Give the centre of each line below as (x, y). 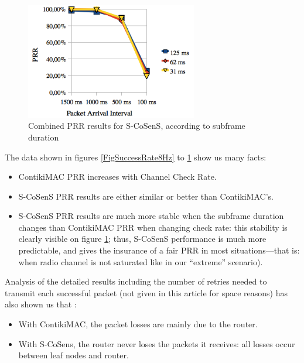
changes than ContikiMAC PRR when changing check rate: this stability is (153, 227)
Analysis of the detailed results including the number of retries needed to (136, 281)
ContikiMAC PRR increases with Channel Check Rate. (117, 177)
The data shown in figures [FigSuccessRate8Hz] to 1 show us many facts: (136, 157)
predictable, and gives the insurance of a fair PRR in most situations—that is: (159, 250)
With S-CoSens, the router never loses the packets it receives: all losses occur (157, 343)
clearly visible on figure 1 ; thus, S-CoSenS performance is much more (142, 239)
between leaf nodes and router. (74, 355)
